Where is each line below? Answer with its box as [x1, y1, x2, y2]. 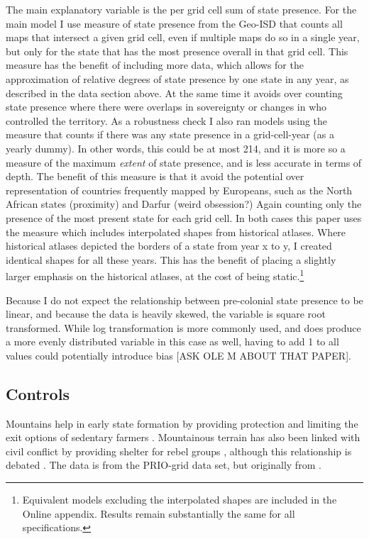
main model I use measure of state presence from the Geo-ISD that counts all [6, 16, 343, 30]
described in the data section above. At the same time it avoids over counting [6, 85, 343, 100]
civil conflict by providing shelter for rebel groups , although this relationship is [6, 443, 352, 458]
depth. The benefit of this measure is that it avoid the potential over [6, 169, 304, 184]
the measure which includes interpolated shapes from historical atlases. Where [6, 224, 346, 239]
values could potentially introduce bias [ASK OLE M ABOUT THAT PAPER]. [6, 348, 351, 362]
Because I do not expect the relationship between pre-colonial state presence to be [6, 292, 363, 307]
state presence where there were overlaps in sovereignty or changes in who [6, 99, 327, 114]
